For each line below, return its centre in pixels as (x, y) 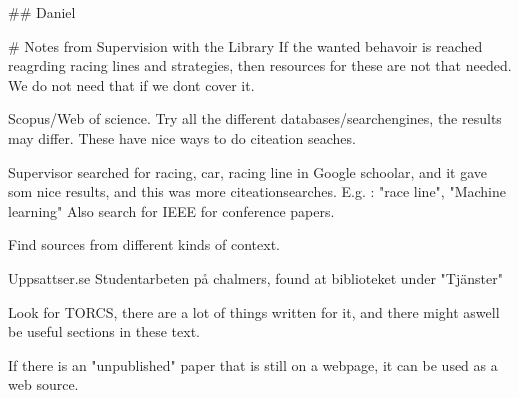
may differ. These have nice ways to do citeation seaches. (182, 137)
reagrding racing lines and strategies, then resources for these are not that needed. (260, 65)
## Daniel (42, 12)
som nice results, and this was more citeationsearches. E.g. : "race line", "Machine (257, 191)
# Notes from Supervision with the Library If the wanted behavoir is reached (245, 45)
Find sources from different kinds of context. (144, 244)
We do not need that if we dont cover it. (131, 84)
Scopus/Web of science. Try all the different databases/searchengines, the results (255, 118)
